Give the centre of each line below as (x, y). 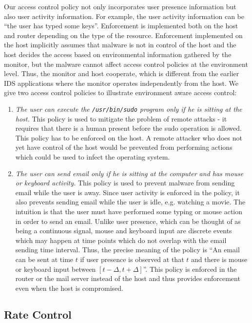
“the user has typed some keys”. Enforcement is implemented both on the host (121, 26)
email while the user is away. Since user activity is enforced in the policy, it (127, 192)
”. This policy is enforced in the (190, 269)
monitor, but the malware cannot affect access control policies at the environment (126, 64)
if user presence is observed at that (132, 259)
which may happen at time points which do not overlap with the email (121, 240)
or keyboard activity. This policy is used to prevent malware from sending (125, 183)
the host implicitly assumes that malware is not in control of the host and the (120, 45)
